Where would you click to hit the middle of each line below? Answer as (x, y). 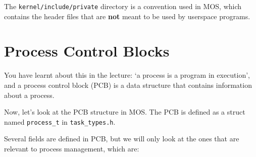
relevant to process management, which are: (72, 148)
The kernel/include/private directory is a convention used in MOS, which (123, 6)
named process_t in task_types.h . (60, 121)
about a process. (29, 95)
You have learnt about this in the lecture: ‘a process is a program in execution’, (127, 75)
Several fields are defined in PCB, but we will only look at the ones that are (122, 139)
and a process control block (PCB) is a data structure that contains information (128, 85)
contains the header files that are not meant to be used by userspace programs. (127, 16)
